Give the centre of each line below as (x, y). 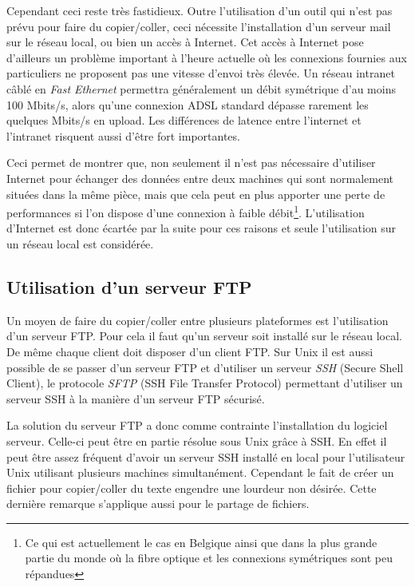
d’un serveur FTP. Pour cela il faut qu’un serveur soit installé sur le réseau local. (205, 336)
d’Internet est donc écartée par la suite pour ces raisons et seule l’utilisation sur (202, 228)
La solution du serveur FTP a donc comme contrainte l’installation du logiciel (197, 425)
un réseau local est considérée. (80, 243)
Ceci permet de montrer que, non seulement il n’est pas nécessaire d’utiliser (191, 163)
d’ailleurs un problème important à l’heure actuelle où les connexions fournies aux (207, 57)
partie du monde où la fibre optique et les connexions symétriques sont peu (209, 558)
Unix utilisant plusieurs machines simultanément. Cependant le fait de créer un (200, 472)
